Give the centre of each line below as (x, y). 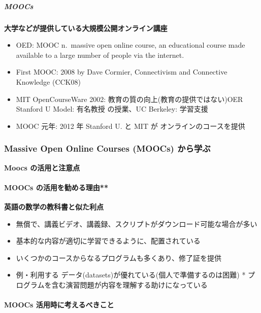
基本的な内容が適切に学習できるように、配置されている (108, 241)
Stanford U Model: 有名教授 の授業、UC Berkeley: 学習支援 (112, 109)
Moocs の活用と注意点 (42, 167)
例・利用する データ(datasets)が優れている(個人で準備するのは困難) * (131, 275)
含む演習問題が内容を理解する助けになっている (129, 284)
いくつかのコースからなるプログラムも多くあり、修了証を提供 (119, 257)
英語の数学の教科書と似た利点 (54, 206)
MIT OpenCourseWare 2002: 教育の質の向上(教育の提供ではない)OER (129, 99)
